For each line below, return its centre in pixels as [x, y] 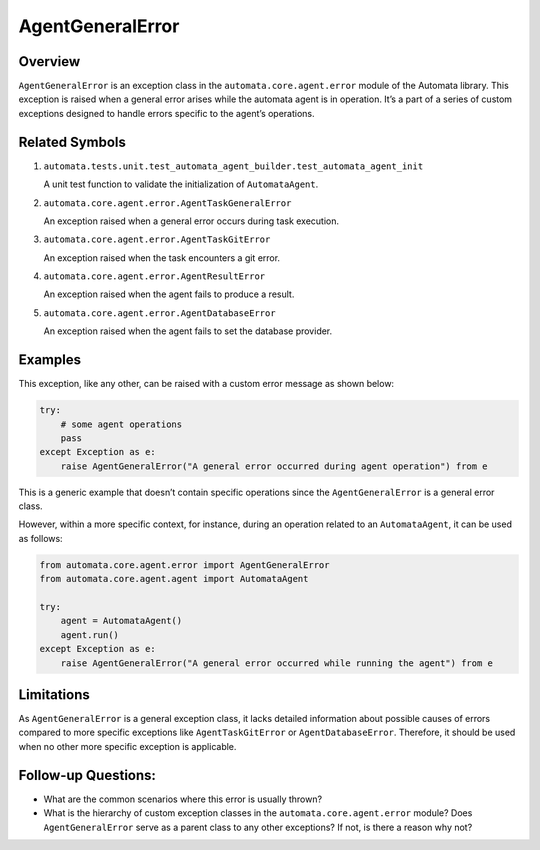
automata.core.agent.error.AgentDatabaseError [159, 313]
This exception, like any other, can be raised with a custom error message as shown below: [206, 384]
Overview [49, 61]
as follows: [41, 538]
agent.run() [90, 634]
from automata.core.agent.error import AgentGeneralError [184, 564]
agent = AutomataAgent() [121, 621]
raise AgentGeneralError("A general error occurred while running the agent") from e [277, 663]
